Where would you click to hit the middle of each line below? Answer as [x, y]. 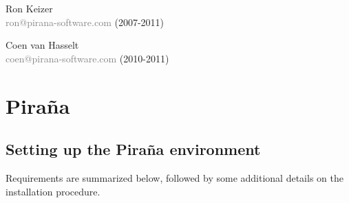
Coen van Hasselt [42, 45]
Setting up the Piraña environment [133, 149]
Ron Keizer [29, 8]
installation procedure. [53, 191]
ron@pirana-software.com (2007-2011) [85, 22]
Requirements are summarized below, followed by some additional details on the [174, 177]
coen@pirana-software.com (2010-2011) [87, 58]
